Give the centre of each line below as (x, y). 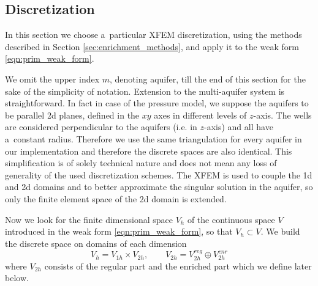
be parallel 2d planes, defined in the (72, 115)
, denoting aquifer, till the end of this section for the (208, 79)
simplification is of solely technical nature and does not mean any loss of (141, 163)
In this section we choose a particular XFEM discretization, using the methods (153, 35)
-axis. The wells (282, 115)
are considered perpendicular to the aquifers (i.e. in (101, 127)
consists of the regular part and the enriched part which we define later (178, 266)
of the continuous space (231, 219)
